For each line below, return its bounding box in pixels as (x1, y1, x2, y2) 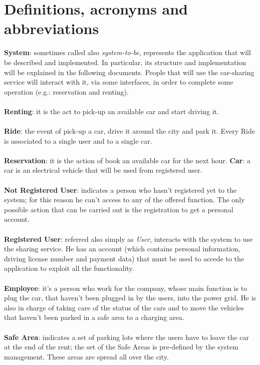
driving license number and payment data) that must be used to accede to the (4, 253, 244, 263)
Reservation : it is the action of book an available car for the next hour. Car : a (4, 155, 250, 165)
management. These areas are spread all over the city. (4, 351, 169, 361)
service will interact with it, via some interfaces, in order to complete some (4, 77, 233, 87)
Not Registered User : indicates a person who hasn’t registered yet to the (4, 184, 237, 195)
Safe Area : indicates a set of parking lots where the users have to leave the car (4, 331, 249, 342)
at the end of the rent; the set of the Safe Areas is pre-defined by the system (4, 341, 238, 352)
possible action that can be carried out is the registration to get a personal (4, 204, 233, 214)
